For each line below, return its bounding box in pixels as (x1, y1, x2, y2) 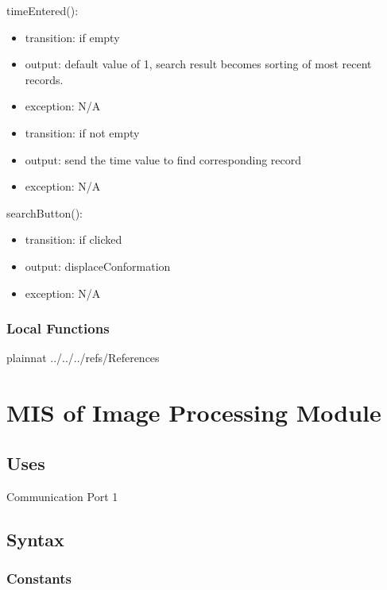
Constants (6, 568, 72, 588)
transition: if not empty (25, 124, 140, 141)
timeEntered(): (6, 2, 79, 18)
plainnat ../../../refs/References (6, 349, 160, 366)
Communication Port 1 (6, 488, 118, 504)
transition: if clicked (25, 231, 122, 248)
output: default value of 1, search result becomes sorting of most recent (25, 56, 372, 72)
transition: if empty (25, 29, 120, 45)
